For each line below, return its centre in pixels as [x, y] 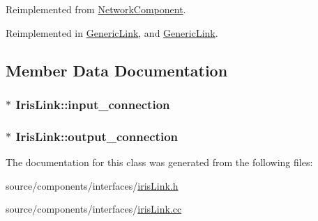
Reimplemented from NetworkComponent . [96, 9]
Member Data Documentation [117, 70]
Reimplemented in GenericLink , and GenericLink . [112, 32]
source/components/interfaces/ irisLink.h [92, 185]
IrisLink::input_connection [93, 104]
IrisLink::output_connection [97, 136]
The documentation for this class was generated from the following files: [159, 162]
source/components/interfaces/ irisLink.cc [94, 209]
